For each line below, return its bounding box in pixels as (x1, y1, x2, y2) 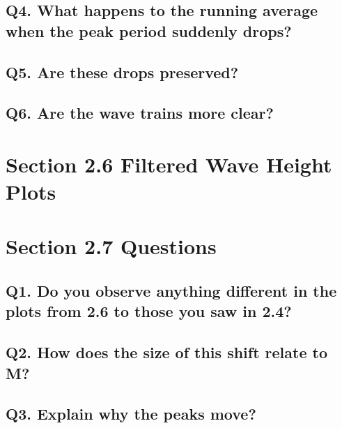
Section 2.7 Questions (6, 232, 217, 260)
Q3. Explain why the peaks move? (6, 403, 256, 425)
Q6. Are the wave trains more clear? (6, 102, 274, 124)
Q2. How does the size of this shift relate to (6, 341, 327, 363)
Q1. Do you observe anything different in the (6, 280, 337, 302)
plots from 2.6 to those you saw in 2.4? (6, 300, 292, 322)
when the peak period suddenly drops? (6, 20, 292, 41)
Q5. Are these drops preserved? (6, 61, 239, 82)
